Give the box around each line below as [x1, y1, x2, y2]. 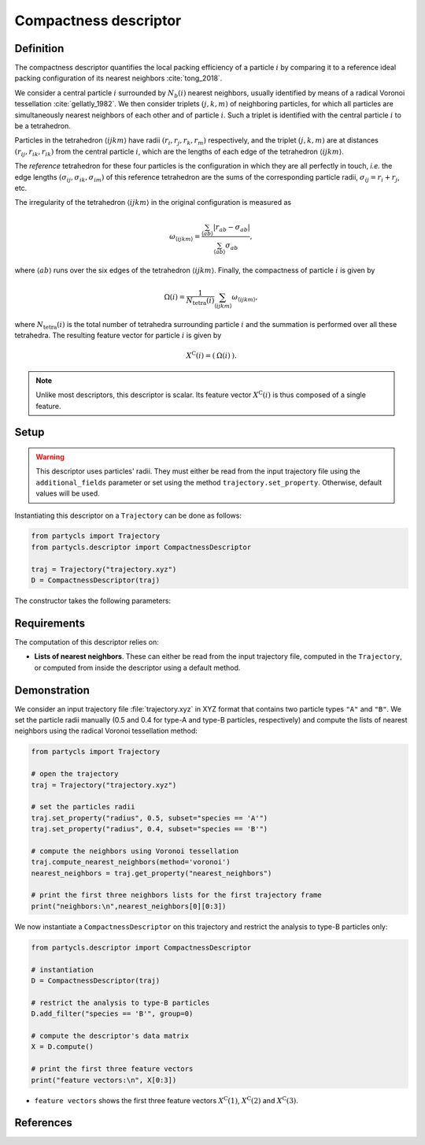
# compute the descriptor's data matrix [31, 1031, 189, 1040]
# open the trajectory [31, 769, 119, 779]
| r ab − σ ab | [213, 222, 251, 233]
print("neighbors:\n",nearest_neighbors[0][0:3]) [31, 902, 227, 910]
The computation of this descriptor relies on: [14, 637, 159, 646]
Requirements [14, 616, 86, 630]
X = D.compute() [31, 1043, 94, 1051]
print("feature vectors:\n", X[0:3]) [31, 1076, 177, 1084]
